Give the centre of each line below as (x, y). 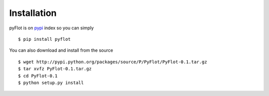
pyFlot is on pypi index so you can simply (52, 28)
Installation (33, 13)
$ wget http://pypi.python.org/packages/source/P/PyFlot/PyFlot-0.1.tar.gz (113, 62)
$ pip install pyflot (44, 39)
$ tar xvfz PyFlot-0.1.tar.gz (55, 69)
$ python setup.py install (51, 83)
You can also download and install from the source (61, 50)
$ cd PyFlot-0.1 (38, 76)
